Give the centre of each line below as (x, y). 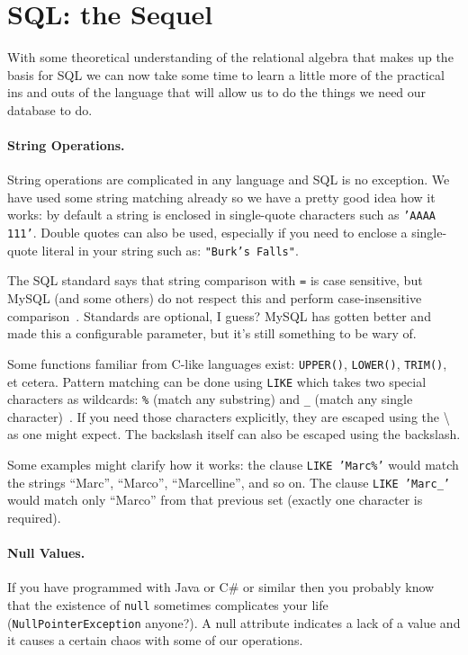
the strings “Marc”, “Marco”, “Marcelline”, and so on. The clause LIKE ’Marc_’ (229, 482)
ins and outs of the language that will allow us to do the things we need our (217, 92)
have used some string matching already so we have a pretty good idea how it (221, 197)
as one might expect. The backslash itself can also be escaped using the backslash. (234, 434)
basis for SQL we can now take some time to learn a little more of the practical (226, 74)
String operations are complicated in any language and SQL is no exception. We (229, 179)
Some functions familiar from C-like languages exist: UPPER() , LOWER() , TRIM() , (227, 363)
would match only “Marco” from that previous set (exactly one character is (215, 500)
